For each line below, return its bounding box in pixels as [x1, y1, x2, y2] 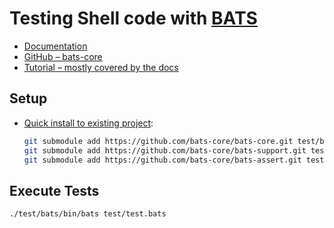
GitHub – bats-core [23, 50, 103, 62]
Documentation [23, 40, 88, 52]
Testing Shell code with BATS [9, 7, 258, 30]
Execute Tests [9, 182, 100, 199]
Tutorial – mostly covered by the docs [23, 61, 179, 73]
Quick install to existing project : [23, 117, 154, 129]
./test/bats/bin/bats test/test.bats [9, 209, 167, 219]
